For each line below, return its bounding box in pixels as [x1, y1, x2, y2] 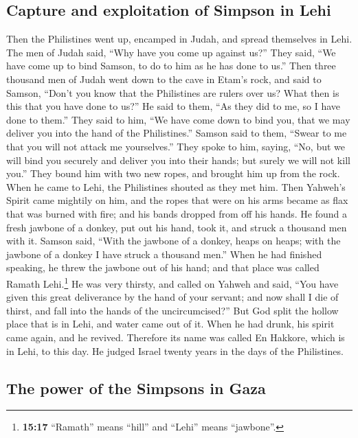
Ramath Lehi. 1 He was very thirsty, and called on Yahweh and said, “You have [6, 274, 339, 290]
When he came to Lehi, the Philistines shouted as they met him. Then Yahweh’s [6, 179, 346, 194]
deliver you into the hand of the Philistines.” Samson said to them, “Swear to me [6, 126, 347, 140]
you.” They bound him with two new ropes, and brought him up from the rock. [6, 166, 340, 181]
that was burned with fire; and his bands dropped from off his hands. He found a [6, 206, 348, 220]
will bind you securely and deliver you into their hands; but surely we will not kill [6, 152, 350, 167]
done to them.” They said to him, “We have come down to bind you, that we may [6, 112, 350, 126]
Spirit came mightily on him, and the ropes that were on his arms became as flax [6, 193, 348, 207]
